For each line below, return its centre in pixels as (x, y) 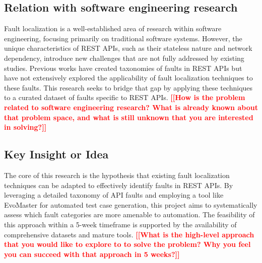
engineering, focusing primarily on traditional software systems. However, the (123, 38)
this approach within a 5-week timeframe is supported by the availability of (120, 224)
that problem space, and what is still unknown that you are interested (129, 117)
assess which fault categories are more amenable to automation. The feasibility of (129, 214)
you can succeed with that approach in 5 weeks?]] (92, 254)
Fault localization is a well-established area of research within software (113, 28)
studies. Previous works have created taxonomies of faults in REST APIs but (123, 68)
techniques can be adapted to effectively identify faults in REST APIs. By (119, 185)
